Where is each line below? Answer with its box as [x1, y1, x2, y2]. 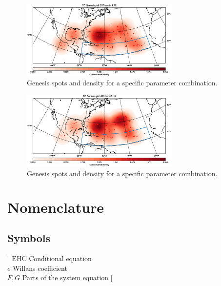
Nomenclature [7, 197, 104, 217]
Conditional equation [29, 253, 92, 263]
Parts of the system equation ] [22, 272, 113, 283]
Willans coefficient [13, 263, 67, 273]
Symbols [7, 230, 51, 245]
